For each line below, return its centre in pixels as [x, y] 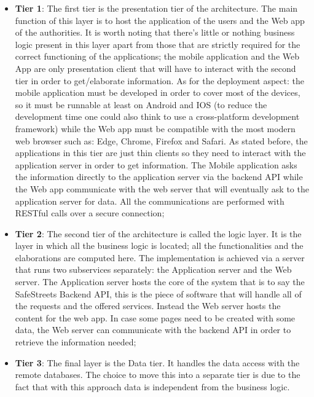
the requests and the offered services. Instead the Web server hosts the [148, 306]
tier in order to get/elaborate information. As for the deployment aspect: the [159, 80]
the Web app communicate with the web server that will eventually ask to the [162, 188]
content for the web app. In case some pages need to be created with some [155, 317]
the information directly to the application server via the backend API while [159, 177]
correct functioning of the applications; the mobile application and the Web [157, 56]
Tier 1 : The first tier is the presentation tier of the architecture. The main [156, 8]
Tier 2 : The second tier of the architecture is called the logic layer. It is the [158, 233]
